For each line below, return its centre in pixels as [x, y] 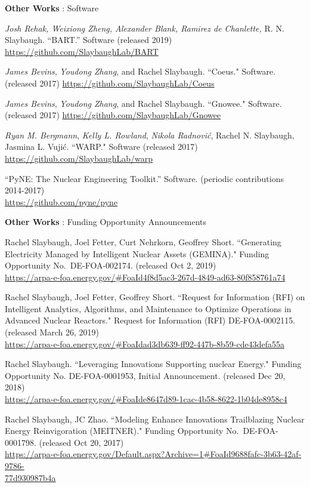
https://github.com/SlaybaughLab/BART [82, 51]
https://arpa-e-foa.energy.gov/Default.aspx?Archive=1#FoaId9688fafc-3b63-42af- [153, 454]
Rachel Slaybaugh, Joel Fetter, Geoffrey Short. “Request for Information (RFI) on [155, 297]
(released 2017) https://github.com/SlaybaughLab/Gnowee [113, 115]
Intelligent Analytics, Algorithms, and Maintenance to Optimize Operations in [148, 308]
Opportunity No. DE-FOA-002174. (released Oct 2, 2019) [111, 265]
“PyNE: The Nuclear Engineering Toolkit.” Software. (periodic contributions [144, 178]
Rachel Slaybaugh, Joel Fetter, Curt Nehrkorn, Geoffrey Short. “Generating [143, 241]
